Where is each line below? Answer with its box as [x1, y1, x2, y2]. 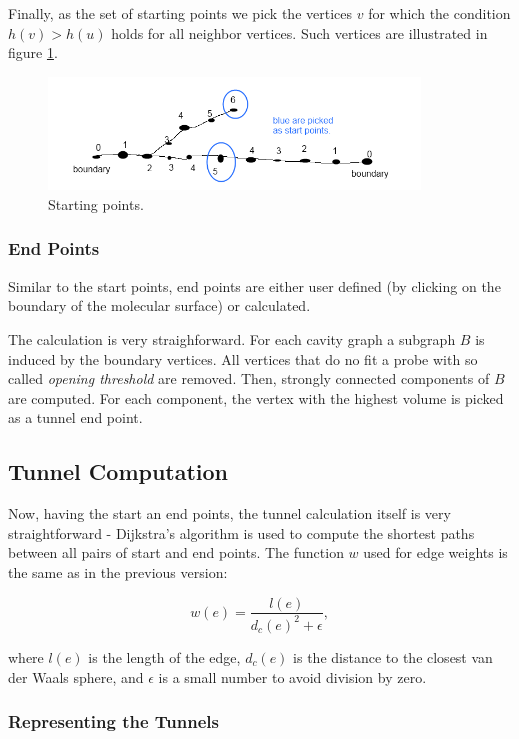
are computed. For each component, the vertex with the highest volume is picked [8, 387, 504, 408]
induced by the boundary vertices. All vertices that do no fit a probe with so [8, 348, 478, 369]
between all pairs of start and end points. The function [8, 542, 344, 563]
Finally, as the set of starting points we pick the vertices [8, 3, 353, 23]
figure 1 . [8, 42, 58, 63]
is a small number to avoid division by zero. [158, 666, 427, 687]
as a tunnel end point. [8, 407, 143, 428]
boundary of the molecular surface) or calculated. [8, 295, 311, 316]
